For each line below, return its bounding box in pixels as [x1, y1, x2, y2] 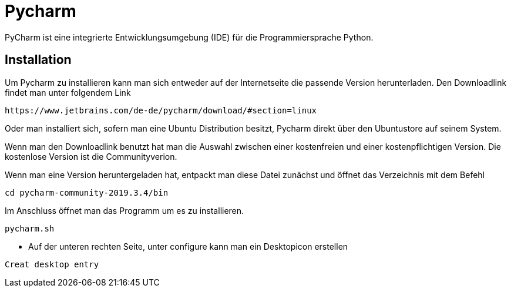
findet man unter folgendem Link [5, 87, 131, 98]
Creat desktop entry [5, 259, 99, 269]
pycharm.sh [5, 223, 55, 233]
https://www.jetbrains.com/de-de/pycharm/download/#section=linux [5, 105, 317, 115]
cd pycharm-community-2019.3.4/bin [5, 187, 169, 197]
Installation [5, 52, 72, 68]
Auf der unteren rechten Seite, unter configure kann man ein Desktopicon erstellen [28, 241, 348, 251]
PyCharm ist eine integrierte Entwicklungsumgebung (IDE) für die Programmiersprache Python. [5, 32, 374, 42]
